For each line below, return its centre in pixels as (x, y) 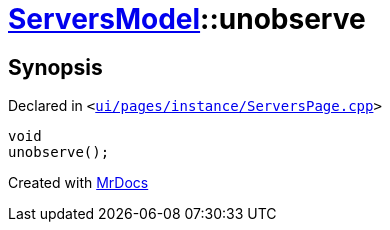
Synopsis (55, 67)
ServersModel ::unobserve (187, 19)
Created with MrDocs (78, 183)
